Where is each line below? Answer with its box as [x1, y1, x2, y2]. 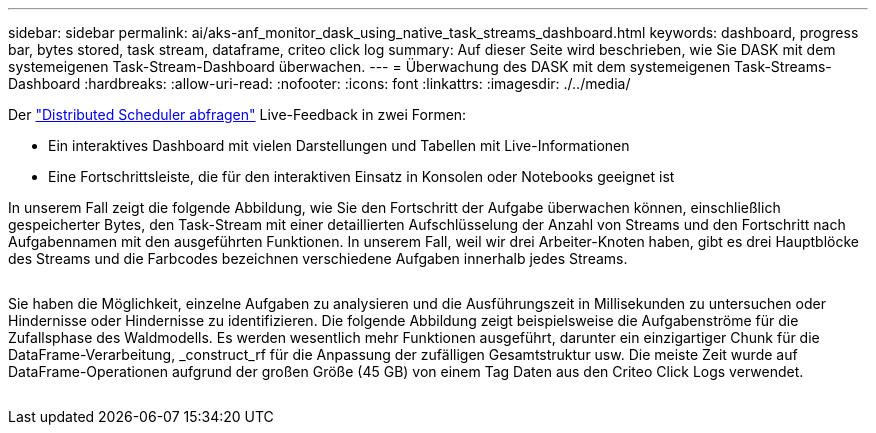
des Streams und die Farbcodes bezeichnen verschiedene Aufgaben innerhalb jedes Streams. [8, 250, 628, 267]
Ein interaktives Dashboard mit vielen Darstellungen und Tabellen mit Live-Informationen [48, 137, 630, 154]
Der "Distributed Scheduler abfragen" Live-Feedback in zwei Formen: [8, 106, 467, 123]
